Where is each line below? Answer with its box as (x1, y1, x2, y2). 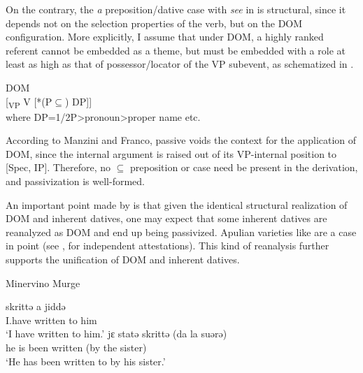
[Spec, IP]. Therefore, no (6, 160, 111, 175)
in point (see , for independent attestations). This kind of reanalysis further (6, 238, 329, 253)
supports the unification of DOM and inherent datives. (6, 252, 240, 267)
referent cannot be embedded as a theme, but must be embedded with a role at (6, 43, 346, 57)
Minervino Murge (6, 275, 80, 290)
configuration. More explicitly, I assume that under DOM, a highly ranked (6, 29, 324, 44)
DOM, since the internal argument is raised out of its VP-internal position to (6, 146, 337, 161)
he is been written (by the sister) (6, 340, 147, 354)
